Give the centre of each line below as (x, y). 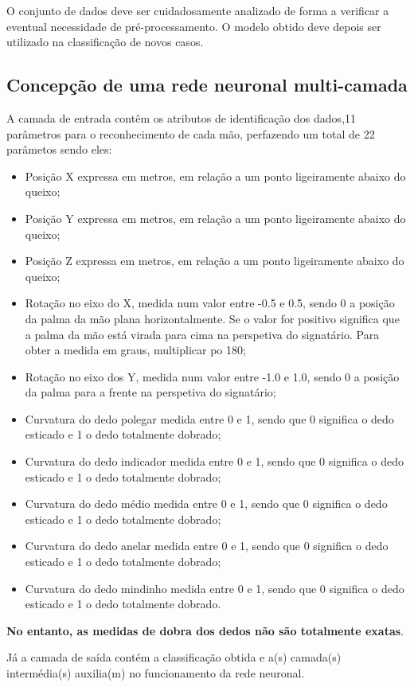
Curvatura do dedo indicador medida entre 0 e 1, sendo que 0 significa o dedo (214, 461)
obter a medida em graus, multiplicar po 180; (135, 350)
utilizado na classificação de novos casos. (105, 42)
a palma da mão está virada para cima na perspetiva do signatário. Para (202, 334)
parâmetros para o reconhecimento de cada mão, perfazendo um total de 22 (191, 133)
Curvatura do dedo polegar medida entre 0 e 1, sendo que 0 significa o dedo (209, 418)
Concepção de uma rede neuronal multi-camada (207, 85)
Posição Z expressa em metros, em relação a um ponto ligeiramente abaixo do (215, 261)
